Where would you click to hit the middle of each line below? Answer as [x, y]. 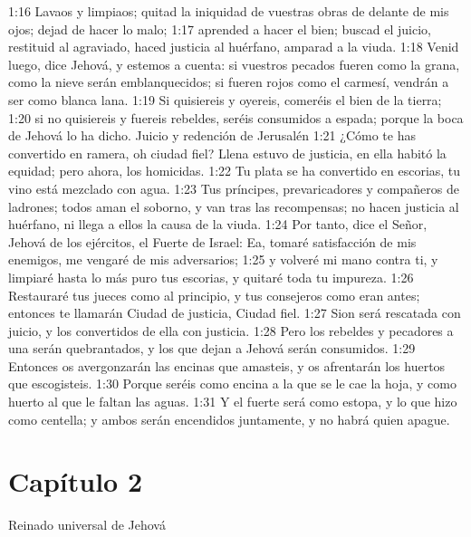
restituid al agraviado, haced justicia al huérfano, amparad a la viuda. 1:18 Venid [234, 47]
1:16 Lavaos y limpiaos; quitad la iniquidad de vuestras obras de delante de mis [229, 11]
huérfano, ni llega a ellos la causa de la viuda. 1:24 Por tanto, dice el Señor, [218, 224]
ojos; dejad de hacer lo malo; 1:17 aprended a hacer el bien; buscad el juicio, [220, 29]
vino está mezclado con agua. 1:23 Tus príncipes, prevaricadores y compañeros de [234, 188]
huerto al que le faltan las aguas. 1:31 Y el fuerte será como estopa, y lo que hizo [233, 402]
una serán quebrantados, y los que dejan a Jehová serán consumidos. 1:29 [212, 348]
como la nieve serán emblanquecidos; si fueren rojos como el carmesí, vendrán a [229, 82]
